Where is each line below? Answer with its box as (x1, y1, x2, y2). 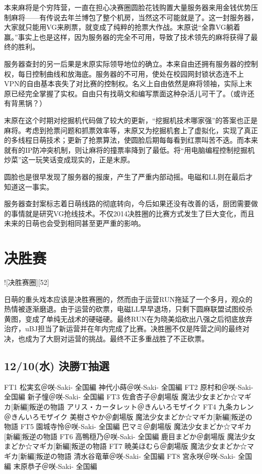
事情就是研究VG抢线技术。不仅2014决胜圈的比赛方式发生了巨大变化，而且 (11, 208, 255, 218)
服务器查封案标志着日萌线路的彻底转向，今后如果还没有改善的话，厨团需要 (4, 198, 251, 209)
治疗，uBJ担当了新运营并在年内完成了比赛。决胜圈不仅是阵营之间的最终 (4, 323, 242, 334)
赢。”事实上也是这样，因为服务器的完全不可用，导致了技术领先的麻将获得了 (4, 31, 251, 42)
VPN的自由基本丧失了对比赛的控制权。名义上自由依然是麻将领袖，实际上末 (4, 78, 252, 89)
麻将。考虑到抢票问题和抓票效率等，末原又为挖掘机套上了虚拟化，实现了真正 (4, 125, 258, 135)
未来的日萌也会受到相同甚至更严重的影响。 (4, 218, 145, 228)
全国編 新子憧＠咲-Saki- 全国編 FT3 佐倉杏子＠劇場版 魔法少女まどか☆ (4, 391, 237, 402)
